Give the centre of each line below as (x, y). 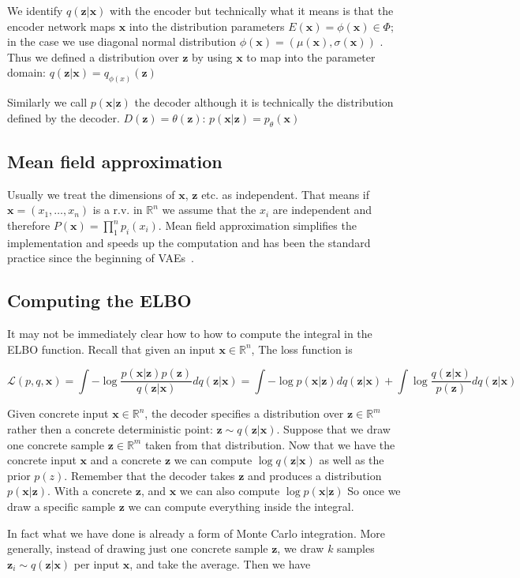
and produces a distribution (314, 475)
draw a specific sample (62, 507)
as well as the (352, 460)
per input (97, 563)
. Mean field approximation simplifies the (257, 225)
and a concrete (126, 460)
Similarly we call (47, 102)
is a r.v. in (118, 210)
